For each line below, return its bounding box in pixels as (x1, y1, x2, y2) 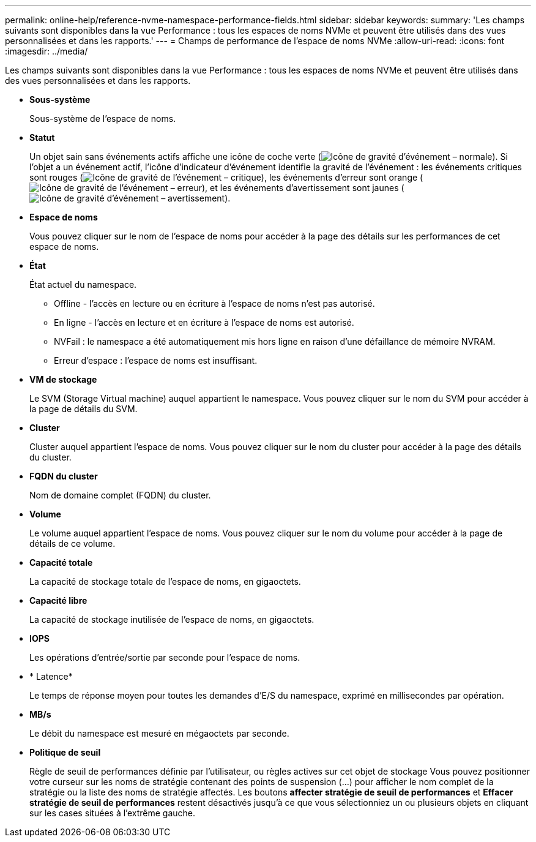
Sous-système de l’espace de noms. (29, 113, 176, 124)
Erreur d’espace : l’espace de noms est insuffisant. (54, 355, 258, 366)
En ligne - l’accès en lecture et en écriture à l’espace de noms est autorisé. (54, 317, 354, 328)
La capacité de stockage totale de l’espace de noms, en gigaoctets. (29, 576, 301, 587)
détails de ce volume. (29, 538, 116, 549)
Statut (29, 132, 55, 143)
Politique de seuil (29, 747, 101, 757)
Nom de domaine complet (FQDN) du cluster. (29, 490, 211, 500)
